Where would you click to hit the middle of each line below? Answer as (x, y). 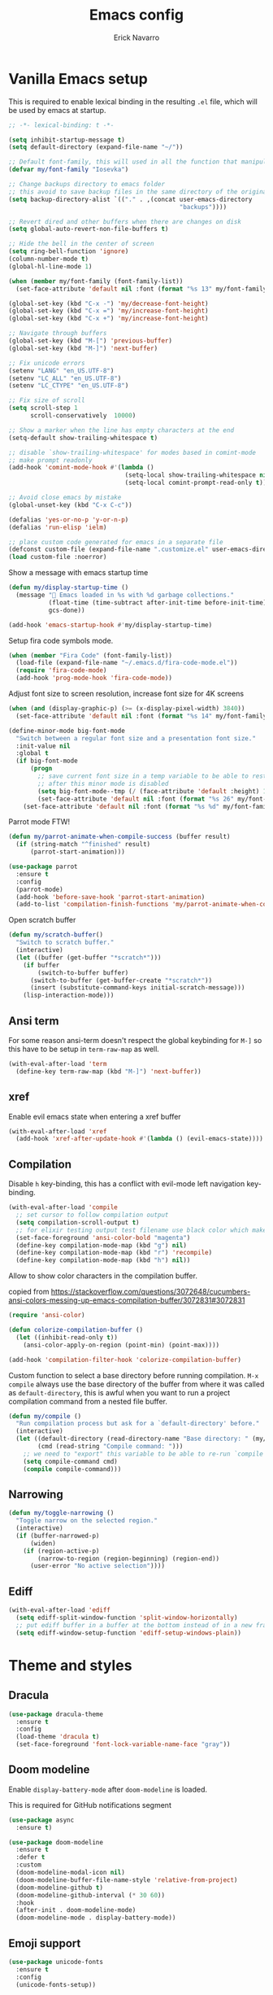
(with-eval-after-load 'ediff (60, 1610)
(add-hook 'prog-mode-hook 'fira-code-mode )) (94, 678)
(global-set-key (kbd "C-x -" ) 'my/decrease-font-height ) (108, 303)
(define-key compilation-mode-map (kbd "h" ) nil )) (103, 1260)
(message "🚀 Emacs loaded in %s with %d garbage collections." (125, 596)
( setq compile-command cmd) (70, 1461)
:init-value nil (43, 746)
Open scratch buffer (42, 920)
